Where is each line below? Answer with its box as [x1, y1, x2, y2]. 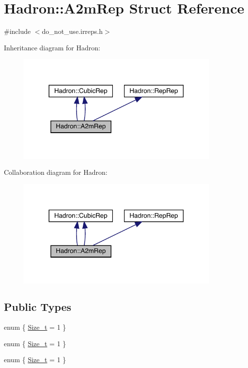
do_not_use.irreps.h [42, 26, 103, 36]
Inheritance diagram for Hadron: [4, 42, 100, 52]
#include [4, 26, 31, 36]
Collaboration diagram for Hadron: [4, 167, 108, 177]
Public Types [4, 299, 72, 314]
